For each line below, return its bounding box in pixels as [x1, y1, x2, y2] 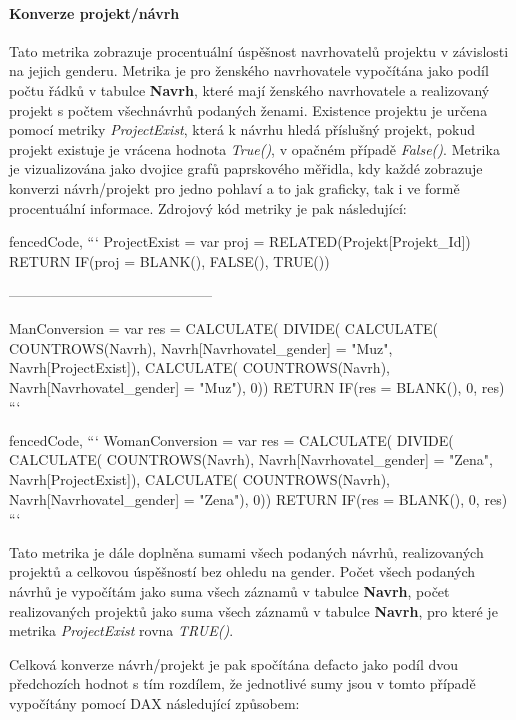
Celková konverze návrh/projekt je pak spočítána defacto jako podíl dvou [9, 653, 459, 674]
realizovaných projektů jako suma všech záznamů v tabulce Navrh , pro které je [9, 600, 498, 621]
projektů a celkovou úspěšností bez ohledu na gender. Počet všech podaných [9, 561, 476, 582]
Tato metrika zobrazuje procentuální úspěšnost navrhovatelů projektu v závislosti [9, 40, 509, 61]
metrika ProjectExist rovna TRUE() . [9, 620, 234, 641]
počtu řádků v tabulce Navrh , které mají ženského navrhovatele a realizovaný [9, 79, 490, 100]
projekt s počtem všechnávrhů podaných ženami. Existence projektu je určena [9, 99, 488, 120]
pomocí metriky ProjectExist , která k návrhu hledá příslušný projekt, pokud [9, 119, 476, 140]
